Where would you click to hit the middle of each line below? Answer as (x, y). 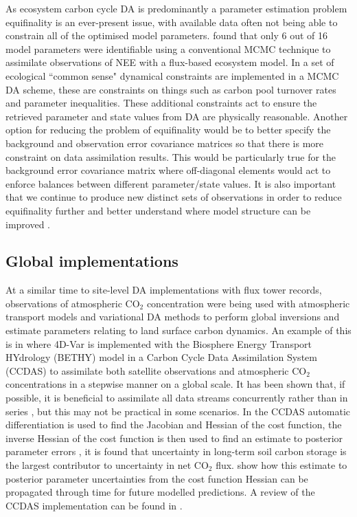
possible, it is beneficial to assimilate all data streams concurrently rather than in (177, 398)
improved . (28, 224)
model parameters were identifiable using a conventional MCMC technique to (168, 48)
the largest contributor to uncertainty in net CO (107, 465)
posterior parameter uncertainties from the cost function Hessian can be (157, 478)
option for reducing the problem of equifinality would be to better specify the (168, 130)
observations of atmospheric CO (73, 303)
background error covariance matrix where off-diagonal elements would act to (168, 170)
